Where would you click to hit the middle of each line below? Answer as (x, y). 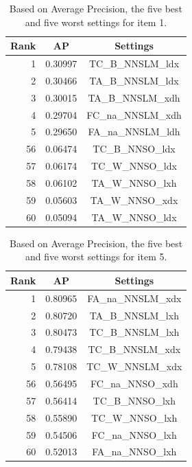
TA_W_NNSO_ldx (134, 217)
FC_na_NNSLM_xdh (134, 114)
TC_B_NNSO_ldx (134, 149)
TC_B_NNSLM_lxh (134, 332)
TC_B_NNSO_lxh (134, 400)
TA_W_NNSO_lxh (134, 182)
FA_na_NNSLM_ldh (134, 132)
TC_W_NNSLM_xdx (134, 366)
